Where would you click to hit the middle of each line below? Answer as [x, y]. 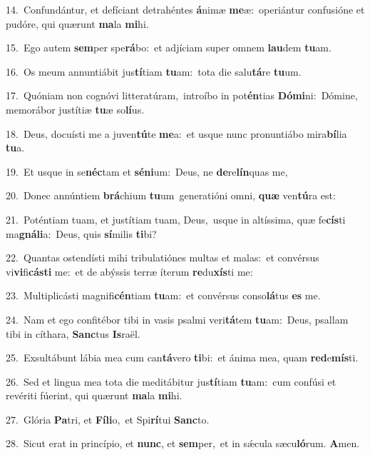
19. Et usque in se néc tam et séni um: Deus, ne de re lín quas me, [147, 171]
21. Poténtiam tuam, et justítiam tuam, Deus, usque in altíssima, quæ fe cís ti [176, 219]
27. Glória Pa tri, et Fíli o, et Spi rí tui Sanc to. [108, 419]
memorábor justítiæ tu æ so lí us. [75, 109]
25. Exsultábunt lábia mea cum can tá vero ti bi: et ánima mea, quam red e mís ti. [182, 357]
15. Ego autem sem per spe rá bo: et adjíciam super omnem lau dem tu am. [169, 47]
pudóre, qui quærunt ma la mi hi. [77, 23]
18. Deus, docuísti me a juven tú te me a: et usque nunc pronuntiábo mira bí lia [176, 133]
